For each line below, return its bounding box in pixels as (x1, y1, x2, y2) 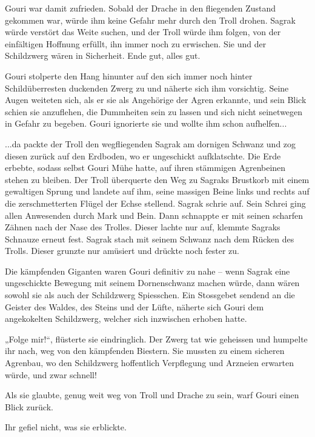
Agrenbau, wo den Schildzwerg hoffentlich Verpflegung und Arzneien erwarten (5, 356, 294, 369)
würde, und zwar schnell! (5, 368, 97, 381)
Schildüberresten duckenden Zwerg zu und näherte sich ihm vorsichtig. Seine (5, 81, 289, 94)
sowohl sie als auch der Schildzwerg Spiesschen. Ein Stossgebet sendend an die (5, 289, 295, 301)
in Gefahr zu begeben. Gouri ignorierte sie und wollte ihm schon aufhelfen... (5, 117, 287, 130)
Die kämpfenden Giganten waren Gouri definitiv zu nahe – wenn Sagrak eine (5, 264, 290, 277)
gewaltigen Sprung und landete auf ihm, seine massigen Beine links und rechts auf (5, 185, 310, 198)
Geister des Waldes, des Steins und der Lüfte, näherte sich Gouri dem (5, 300, 264, 313)
